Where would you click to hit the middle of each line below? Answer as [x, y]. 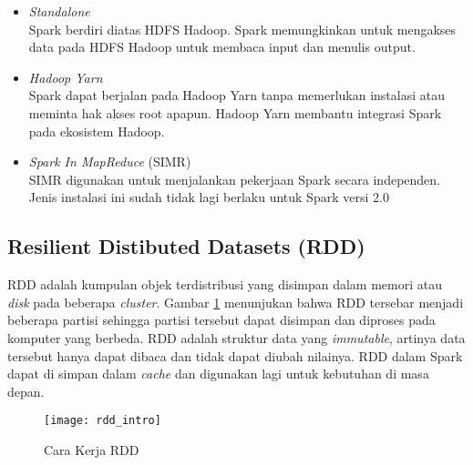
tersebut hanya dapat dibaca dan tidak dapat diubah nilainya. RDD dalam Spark [235, 355]
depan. [26, 391]
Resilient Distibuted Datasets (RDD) [186, 246]
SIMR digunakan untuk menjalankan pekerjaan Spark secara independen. [235, 179]
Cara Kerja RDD [92, 449]
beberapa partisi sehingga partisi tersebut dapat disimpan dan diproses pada [221, 320]
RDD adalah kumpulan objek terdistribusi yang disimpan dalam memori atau [225, 284]
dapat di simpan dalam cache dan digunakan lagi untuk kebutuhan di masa [218, 374]
